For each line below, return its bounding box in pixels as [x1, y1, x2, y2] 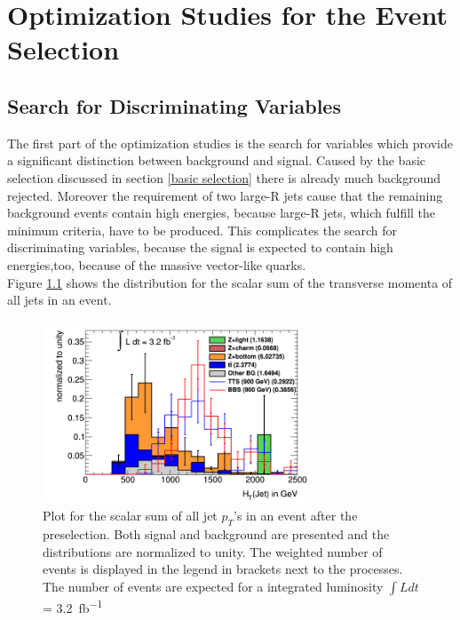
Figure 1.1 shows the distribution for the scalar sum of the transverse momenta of [7, 273, 453, 291]
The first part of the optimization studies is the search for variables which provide [7, 133, 453, 152]
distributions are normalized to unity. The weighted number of [43, 542, 383, 560]
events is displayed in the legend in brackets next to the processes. [43, 560, 403, 578]
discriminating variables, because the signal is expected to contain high [7, 238, 393, 257]
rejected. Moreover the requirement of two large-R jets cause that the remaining [7, 186, 443, 204]
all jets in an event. [7, 290, 112, 309]
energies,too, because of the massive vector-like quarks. [7, 255, 306, 274]
